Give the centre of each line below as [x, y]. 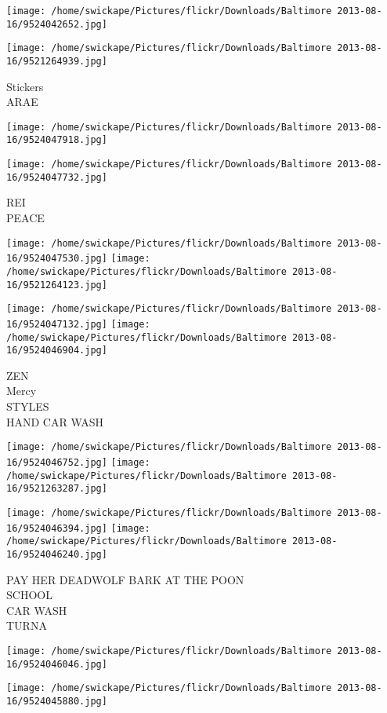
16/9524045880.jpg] [57, 701]
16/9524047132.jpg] [57, 324]
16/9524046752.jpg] [57, 462]
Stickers [25, 86]
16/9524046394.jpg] [57, 528]
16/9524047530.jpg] [57, 259]
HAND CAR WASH [55, 421]
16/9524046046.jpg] [57, 664]
